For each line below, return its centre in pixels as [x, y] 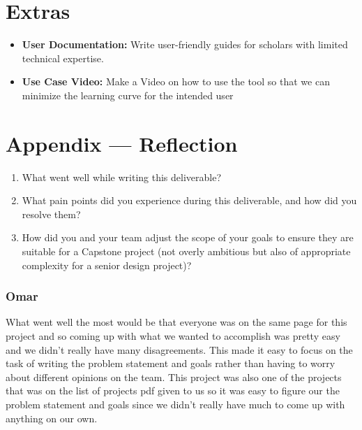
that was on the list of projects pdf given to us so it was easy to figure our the [173, 390]
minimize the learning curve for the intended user [128, 95]
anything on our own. [52, 418]
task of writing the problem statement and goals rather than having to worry [171, 363]
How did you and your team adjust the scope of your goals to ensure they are [188, 237]
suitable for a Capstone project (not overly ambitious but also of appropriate [186, 251]
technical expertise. [63, 58]
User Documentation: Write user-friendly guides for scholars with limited [185, 44]
